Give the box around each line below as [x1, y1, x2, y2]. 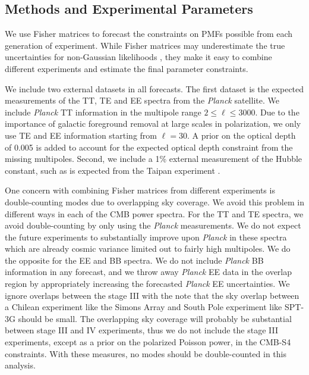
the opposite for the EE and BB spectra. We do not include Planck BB [5, 254, 264, 266]
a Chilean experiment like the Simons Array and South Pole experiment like [5, 301, 282, 313]
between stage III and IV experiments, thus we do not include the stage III [5, 324, 278, 336]
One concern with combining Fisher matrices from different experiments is [5, 184, 275, 196]
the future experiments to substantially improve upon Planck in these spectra [5, 230, 287, 243]
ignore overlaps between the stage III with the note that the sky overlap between [5, 289, 299, 301]
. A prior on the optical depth [187, 129, 296, 141]
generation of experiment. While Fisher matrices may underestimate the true [5, 39, 285, 51]
